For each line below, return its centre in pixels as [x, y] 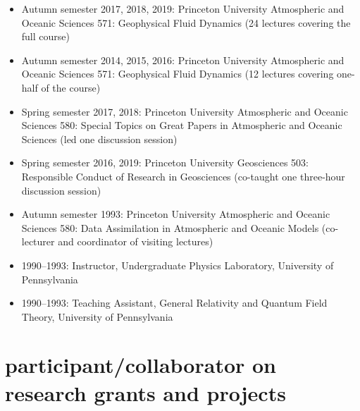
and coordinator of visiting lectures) [136, 241]
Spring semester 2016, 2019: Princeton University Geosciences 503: [165, 162]
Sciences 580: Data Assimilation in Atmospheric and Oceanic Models [170, 227]
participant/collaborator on [141, 365]
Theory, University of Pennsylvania [97, 316]
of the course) [71, 87]
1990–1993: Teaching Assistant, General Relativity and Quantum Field [174, 303]
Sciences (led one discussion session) [99, 139]
